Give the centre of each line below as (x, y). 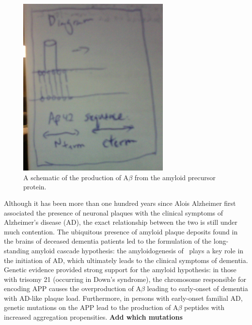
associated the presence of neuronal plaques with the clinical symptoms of (114, 212)
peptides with (204, 307)
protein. (35, 187)
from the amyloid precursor (175, 177)
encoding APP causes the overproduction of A (72, 288)
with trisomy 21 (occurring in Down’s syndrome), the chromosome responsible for (125, 279)
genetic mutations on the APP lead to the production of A (91, 307)
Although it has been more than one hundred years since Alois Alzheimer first (120, 203)
